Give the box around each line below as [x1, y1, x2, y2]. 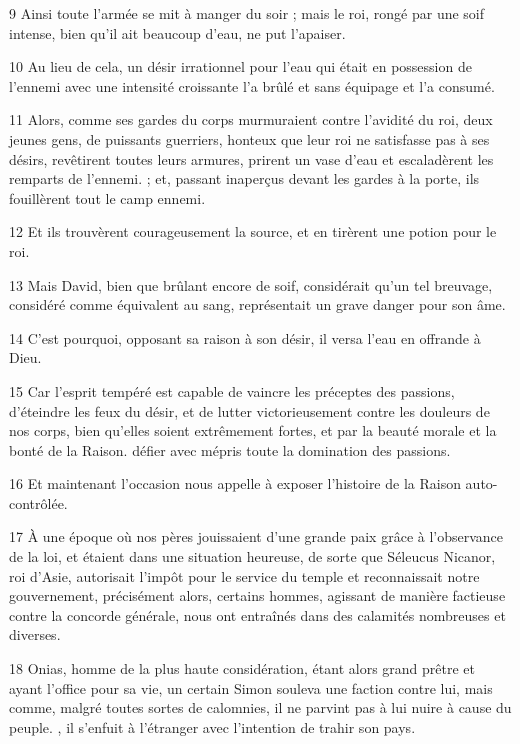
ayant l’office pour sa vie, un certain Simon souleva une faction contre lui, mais [9, 677, 493, 698]
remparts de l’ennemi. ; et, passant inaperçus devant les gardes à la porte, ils [9, 168, 480, 189]
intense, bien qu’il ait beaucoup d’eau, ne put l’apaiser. [9, 22, 346, 43]
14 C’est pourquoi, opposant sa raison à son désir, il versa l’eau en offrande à [9, 327, 481, 348]
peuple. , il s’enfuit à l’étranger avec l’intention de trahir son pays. [9, 716, 416, 737]
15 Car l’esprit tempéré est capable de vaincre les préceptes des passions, [9, 380, 455, 401]
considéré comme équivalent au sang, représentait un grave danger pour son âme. [9, 294, 506, 315]
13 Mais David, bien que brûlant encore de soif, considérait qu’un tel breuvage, [9, 274, 493, 295]
